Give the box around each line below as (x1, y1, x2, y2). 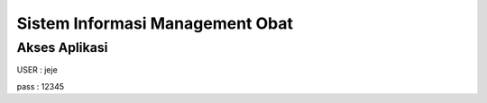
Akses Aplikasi (16, 39, 108, 56)
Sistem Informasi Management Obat (16, 13, 293, 33)
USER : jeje (16, 64, 58, 75)
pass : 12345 (16, 81, 65, 91)
